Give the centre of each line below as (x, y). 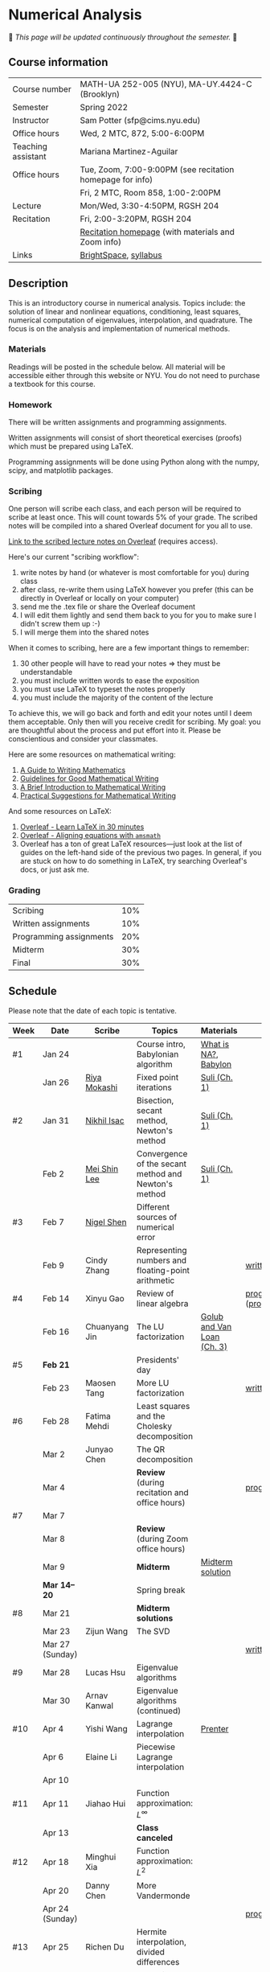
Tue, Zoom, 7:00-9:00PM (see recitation (157, 169)
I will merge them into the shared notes (84, 632)
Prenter (215, 1728)
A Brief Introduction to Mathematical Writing (93, 787)
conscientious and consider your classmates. (83, 739)
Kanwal (100, 1705)
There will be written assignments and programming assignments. (118, 422)
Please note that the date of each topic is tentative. (92, 1010)
